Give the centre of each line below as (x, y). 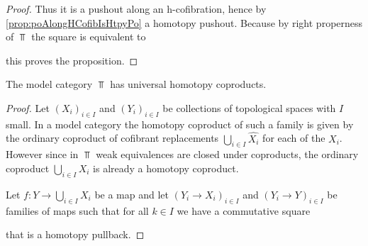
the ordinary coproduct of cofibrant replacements (112, 138)
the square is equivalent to (89, 37)
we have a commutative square (244, 210)
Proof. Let (28, 107)
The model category (49, 84)
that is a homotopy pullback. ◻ (75, 234)
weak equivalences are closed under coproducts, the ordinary (227, 154)
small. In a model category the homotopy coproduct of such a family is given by (180, 124)
